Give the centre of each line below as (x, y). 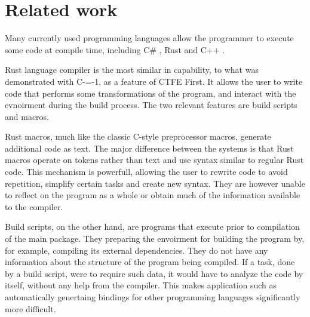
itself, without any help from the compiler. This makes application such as (141, 285)
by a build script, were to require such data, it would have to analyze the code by (154, 273)
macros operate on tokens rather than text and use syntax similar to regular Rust (154, 160)
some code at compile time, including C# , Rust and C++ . (115, 49)
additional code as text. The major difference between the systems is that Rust (149, 148)
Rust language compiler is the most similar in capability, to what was (132, 70)
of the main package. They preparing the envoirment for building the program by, (155, 238)
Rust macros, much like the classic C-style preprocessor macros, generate (138, 136)
